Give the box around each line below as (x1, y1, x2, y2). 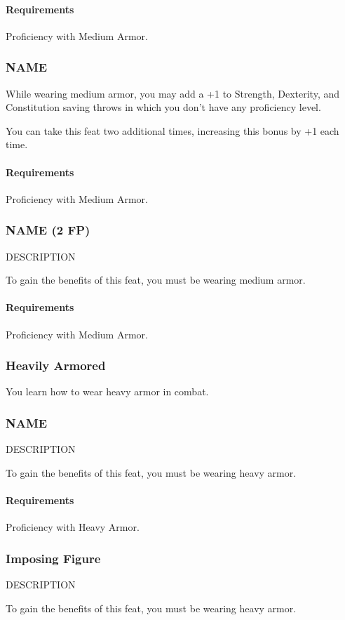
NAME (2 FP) (6, 221, 90, 239)
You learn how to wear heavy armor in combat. (6, 384, 209, 399)
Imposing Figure (6, 549, 101, 567)
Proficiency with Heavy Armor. (6, 520, 140, 534)
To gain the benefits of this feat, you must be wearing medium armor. (6, 272, 306, 287)
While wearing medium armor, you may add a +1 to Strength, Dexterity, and (6, 86, 340, 100)
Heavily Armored (6, 357, 106, 374)
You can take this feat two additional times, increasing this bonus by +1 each (6, 123, 339, 138)
